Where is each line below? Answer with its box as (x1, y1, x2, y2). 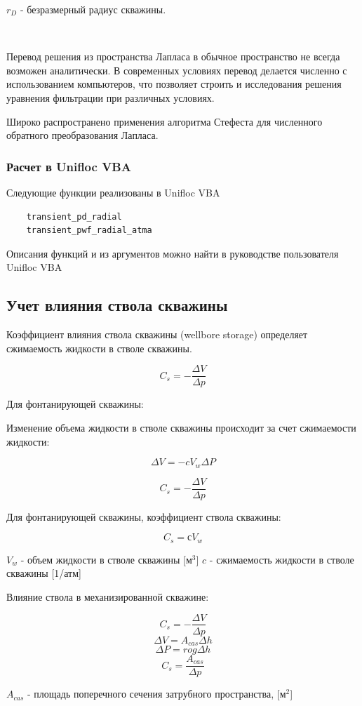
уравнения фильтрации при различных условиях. (6, 90, 215, 105)
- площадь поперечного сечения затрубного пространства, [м (27, 686, 286, 701)
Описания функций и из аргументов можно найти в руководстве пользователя (6, 246, 339, 260)
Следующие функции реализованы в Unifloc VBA (6, 185, 220, 199)
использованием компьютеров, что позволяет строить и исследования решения (6, 76, 342, 91)
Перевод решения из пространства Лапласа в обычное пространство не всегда (6, 49, 340, 64)
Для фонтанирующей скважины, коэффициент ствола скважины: (6, 509, 281, 524)
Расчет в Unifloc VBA (6, 157, 131, 175)
